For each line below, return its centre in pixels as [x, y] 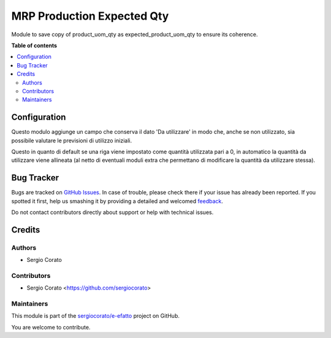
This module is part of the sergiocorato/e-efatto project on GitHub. [96, 316]
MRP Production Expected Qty [90, 16]
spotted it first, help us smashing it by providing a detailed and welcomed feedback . [117, 201]
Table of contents [34, 45]
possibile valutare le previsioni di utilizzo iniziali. [71, 140]
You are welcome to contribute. [51, 327]
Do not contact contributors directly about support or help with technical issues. [112, 212]
